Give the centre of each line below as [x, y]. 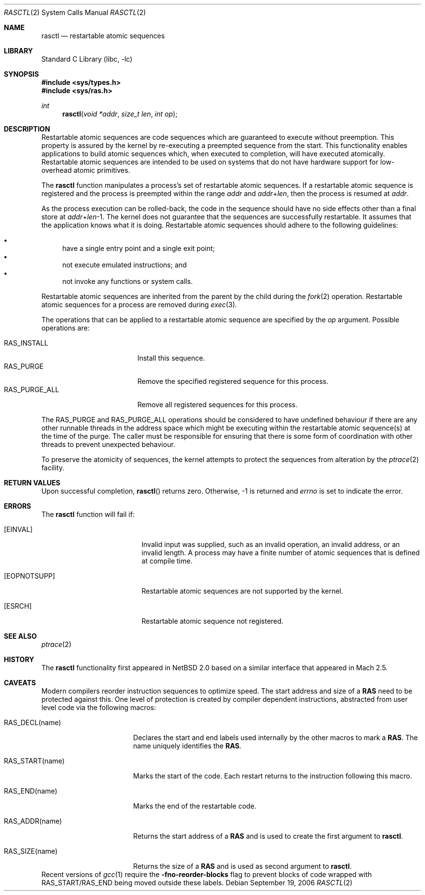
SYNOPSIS [22, 74]
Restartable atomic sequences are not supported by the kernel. [242, 591]
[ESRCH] [18, 606]
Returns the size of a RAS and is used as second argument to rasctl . [242, 866]
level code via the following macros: [99, 707]
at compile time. [167, 561]
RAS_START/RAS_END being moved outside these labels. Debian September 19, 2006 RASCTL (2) [197, 883]
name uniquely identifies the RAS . [187, 746]
